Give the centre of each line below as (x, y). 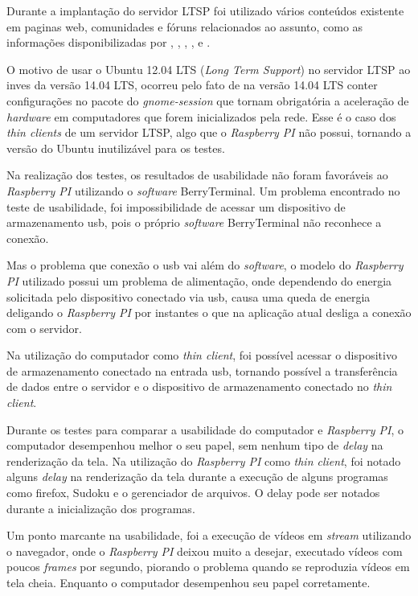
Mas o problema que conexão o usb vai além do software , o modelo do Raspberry (205, 265)
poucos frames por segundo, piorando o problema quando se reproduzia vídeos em (208, 567)
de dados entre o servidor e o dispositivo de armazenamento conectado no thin (199, 386)
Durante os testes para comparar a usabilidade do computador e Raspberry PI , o (205, 429)
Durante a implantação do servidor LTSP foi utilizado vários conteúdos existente (205, 10)
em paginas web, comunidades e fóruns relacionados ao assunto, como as (185, 26)
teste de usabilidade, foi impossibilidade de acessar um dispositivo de (176, 206)
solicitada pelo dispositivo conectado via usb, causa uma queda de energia (189, 296)
